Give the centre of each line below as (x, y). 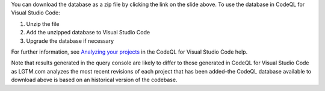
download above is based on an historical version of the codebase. (94, 80)
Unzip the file (43, 24)
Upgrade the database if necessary (70, 41)
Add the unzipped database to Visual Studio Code (88, 33)
